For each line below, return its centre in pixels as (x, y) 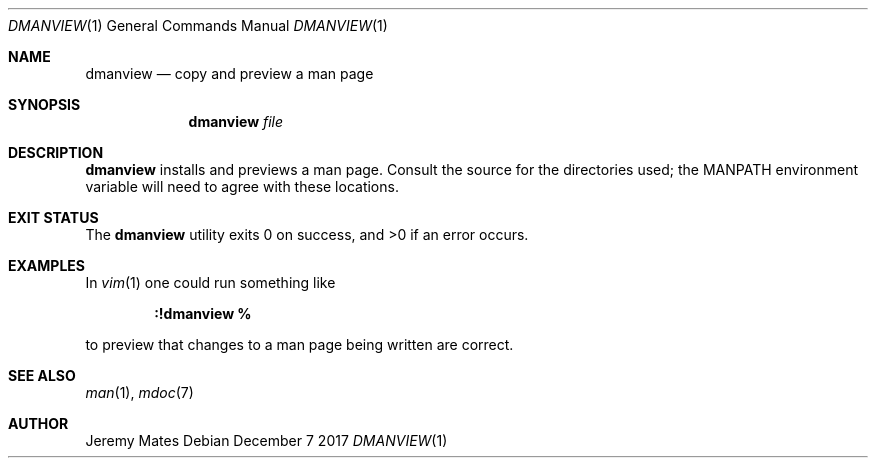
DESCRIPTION (56, 152)
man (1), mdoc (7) (139, 392)
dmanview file (236, 121)
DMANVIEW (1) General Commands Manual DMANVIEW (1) (198, 25)
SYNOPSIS (44, 104)
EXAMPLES (46, 265)
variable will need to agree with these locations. (242, 186)
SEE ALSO (42, 375)
